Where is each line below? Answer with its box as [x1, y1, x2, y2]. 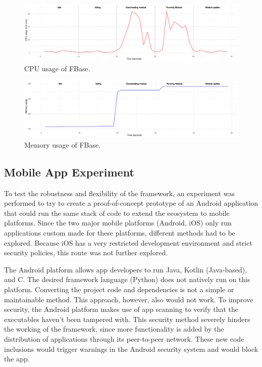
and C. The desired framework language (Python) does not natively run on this [4, 274, 250, 285]
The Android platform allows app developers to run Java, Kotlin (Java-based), [4, 264, 247, 274]
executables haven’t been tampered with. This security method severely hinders [4, 313, 250, 324]
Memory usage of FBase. [24, 139, 101, 150]
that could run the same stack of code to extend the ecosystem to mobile [4, 207, 230, 218]
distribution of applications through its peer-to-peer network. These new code [4, 333, 244, 344]
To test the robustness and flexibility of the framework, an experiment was [4, 188, 235, 198]
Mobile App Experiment [4, 164, 134, 179]
